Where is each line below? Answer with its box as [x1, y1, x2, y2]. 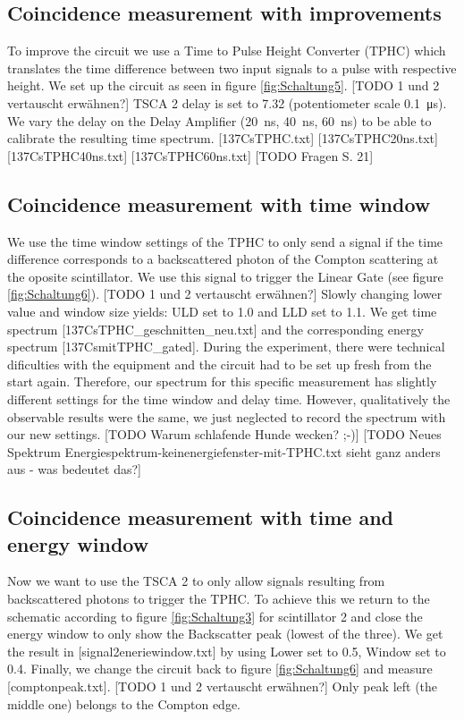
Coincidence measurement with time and [7, 504, 393, 531]
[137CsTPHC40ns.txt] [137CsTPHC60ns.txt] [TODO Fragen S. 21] [7, 146, 374, 165]
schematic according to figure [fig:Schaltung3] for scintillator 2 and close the [7, 606, 423, 625]
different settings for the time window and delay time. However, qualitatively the [7, 389, 451, 408]
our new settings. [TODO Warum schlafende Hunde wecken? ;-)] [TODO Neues [7, 425, 442, 444]
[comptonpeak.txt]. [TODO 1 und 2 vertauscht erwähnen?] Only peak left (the [7, 677, 438, 696]
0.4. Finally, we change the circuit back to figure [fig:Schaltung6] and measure [7, 659, 433, 678]
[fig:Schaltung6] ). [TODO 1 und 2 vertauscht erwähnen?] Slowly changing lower [7, 284, 443, 303]
